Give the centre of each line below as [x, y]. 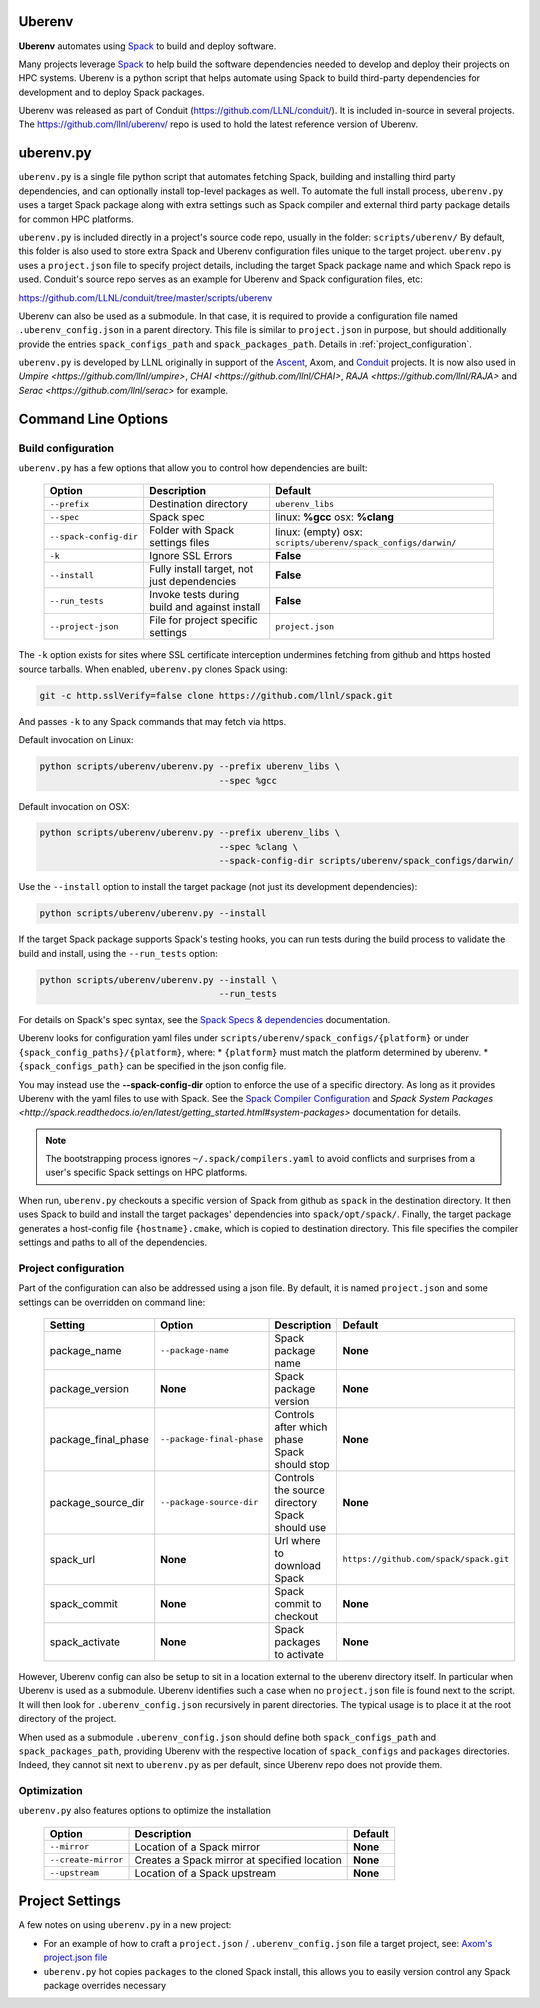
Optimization [51, 1791]
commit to [298, 1603]
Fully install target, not [201, 569]
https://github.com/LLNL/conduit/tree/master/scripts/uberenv [145, 297]
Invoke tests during [194, 595]
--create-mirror [86, 1860]
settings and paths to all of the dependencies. [113, 1242]
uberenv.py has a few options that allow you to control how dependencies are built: [193, 468]
